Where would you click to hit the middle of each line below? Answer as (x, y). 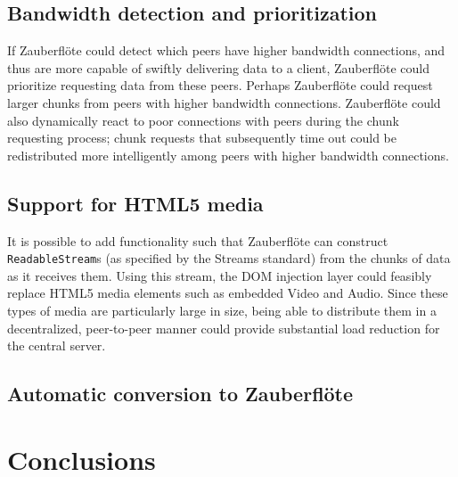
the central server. (57, 345)
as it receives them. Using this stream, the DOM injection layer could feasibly (220, 275)
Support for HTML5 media (135, 203)
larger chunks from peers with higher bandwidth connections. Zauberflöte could (224, 102)
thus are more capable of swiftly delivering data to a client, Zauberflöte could (218, 67)
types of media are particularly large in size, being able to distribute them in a (222, 310)
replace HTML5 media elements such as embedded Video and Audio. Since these (228, 293)
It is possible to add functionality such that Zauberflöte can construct (198, 240)
